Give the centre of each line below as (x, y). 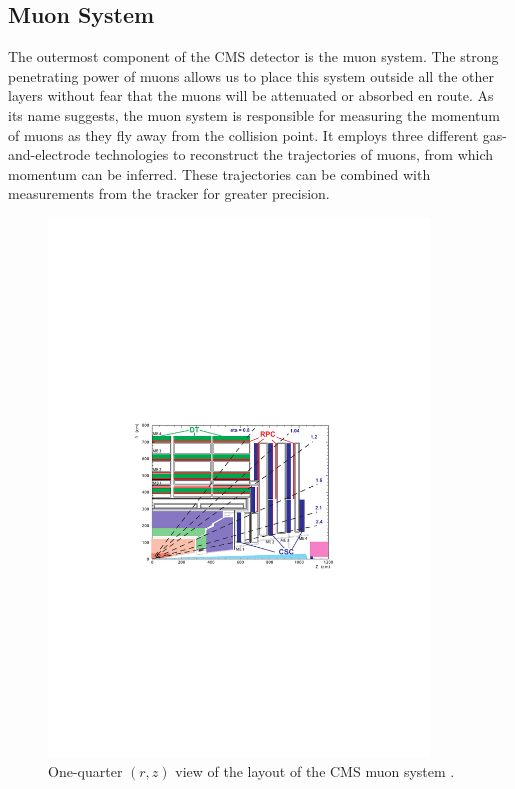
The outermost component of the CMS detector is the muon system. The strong (253, 56)
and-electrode (49, 154)
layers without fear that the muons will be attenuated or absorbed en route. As (251, 95)
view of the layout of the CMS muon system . (315, 770)
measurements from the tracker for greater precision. (169, 193)
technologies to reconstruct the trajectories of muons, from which (294, 154)
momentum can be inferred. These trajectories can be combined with (219, 173)
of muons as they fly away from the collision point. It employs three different (243, 134)
